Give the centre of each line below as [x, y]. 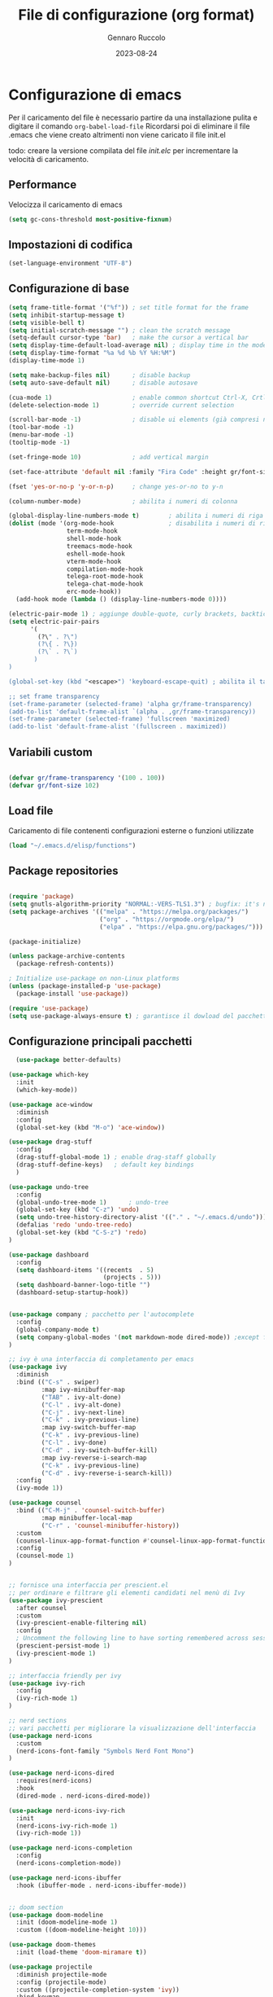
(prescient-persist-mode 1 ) [63, 1646]
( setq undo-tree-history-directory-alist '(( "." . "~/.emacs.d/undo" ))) [141, 1218]
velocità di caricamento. [49, 159]
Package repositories [64, 870]
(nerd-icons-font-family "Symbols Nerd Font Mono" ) [105, 1751]
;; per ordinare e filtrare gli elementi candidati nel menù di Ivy [127, 1593]
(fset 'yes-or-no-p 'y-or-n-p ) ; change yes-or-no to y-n [116, 486]
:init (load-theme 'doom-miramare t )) [82, 1952]
